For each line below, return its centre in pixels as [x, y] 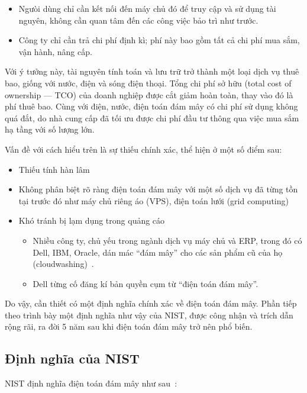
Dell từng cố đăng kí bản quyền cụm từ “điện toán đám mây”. [146, 283]
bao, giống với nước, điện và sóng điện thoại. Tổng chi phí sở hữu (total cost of [148, 83]
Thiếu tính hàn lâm [54, 169]
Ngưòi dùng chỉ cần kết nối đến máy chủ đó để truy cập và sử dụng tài [147, 8]
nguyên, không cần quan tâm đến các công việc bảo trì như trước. [138, 20]
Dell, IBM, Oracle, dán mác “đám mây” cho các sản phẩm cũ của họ [158, 252]
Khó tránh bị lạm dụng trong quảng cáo [92, 220]
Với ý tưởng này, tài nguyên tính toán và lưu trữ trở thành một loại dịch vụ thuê [152, 71]
